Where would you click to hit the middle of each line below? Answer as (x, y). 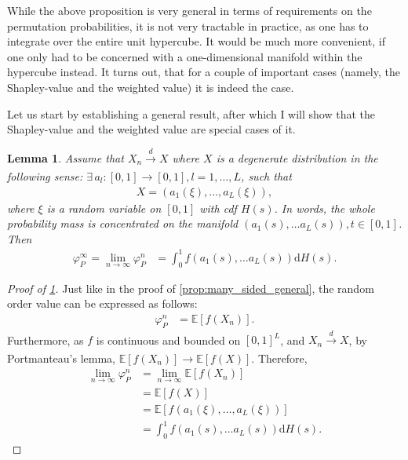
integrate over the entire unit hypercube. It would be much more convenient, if (197, 41)
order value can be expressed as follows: (102, 303)
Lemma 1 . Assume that (66, 157)
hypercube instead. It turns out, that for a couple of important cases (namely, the (204, 72)
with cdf (218, 208)
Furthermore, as (46, 340)
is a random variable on (104, 208)
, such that (266, 175)
